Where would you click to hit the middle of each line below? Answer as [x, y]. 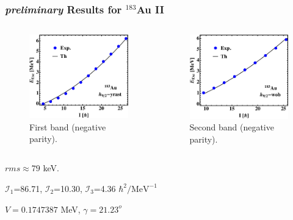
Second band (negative [232, 127]
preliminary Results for [63, 9]
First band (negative [68, 126]
